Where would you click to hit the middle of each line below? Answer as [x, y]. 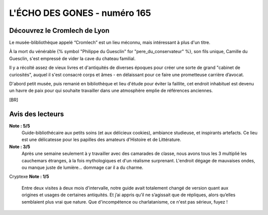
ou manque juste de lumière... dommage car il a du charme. [82, 168]
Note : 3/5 [20, 146]
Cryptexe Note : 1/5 [29, 177]
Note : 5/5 [20, 126]
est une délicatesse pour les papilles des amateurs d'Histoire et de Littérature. [101, 140]
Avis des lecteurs [36, 114]
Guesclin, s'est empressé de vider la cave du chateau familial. [72, 58]
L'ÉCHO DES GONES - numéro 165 [80, 13]
